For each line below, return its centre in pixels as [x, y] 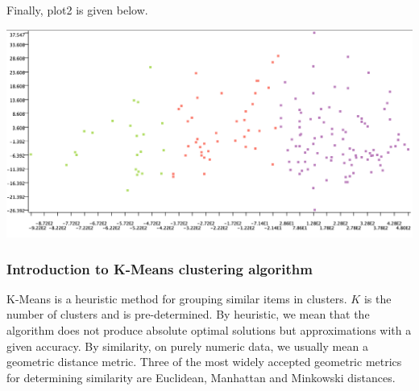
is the [378, 298]
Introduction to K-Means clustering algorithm [160, 268]
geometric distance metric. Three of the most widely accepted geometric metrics [204, 362]
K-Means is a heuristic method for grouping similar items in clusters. [177, 298]
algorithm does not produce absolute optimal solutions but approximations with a [209, 329]
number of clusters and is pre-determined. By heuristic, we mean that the [188, 314]
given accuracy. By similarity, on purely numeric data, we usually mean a [187, 346]
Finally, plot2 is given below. [77, 10]
